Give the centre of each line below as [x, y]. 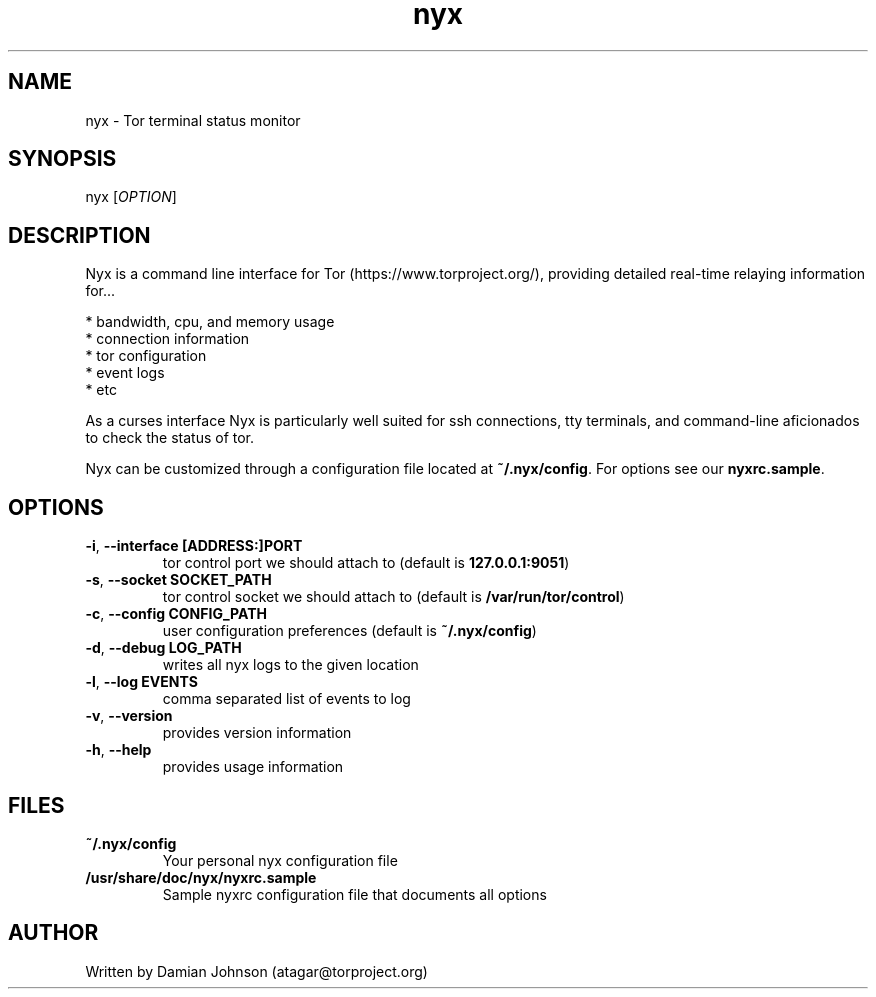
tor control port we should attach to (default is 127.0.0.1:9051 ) [366, 563]
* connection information [167, 339]
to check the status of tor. [170, 438]
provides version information [257, 733]
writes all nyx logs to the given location [290, 665]
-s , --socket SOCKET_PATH [178, 580]
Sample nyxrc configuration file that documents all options [354, 894]
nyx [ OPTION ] [131, 197]
